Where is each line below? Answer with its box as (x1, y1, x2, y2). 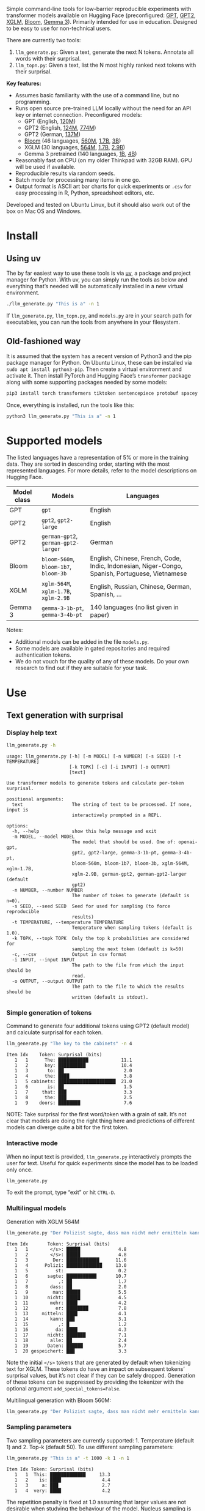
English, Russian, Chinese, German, (90, 583, 192, 591)
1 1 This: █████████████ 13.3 (14, 1471, 111, 1477)
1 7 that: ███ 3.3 (14, 1089, 132, 1095)
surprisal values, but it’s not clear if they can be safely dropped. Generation (6, 1371, 196, 1379)
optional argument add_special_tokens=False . (6, 1384, 121, 1392)
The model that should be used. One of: (71, 839, 176, 845)
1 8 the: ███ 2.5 (14, 1095, 132, 1101)
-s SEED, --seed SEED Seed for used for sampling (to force (12, 903, 171, 909)
